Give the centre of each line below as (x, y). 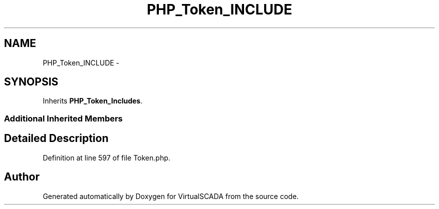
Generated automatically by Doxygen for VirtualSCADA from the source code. (171, 196)
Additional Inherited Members (63, 118)
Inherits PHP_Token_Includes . (93, 101)
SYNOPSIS (31, 82)
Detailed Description (56, 138)
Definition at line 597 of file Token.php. (106, 157)
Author (22, 177)
